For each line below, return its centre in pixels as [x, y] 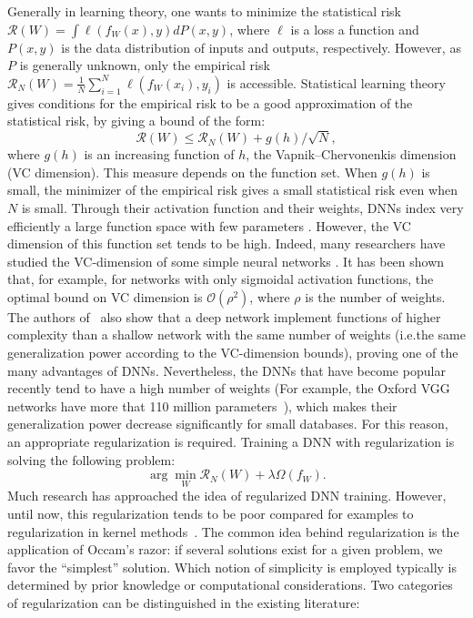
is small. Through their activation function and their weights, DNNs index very [242, 207]
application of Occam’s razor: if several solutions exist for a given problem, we [225, 549]
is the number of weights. [375, 296]
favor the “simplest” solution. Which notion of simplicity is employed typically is [232, 567]
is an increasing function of [159, 154]
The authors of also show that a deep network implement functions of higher [224, 316]
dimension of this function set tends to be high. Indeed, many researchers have [226, 243]
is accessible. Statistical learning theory [336, 82]
